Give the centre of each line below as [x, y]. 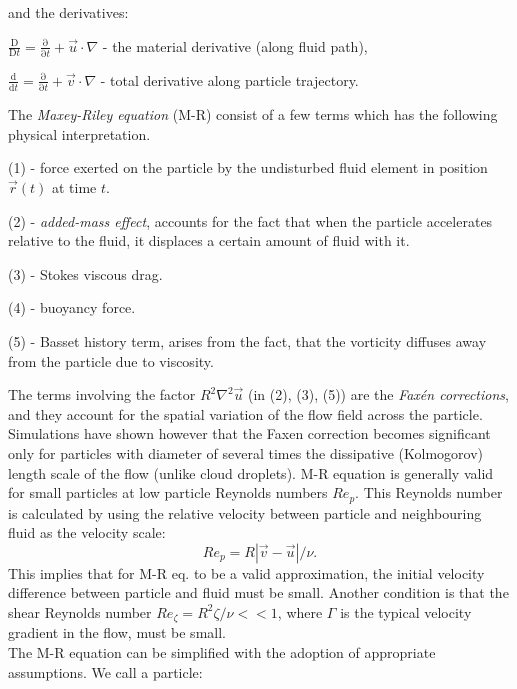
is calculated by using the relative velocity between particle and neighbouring [245, 512]
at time [74, 187]
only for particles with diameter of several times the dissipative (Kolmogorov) [246, 452]
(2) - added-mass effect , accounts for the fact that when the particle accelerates [250, 220]
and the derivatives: [68, 12]
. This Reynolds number [429, 492]
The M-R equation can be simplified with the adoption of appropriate [222, 652]
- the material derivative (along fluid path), [235, 45]
